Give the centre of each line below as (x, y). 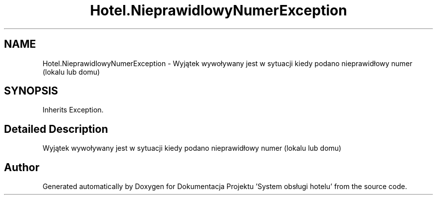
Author (22, 167)
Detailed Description (56, 129)
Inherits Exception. (73, 110)
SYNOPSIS (31, 91)
